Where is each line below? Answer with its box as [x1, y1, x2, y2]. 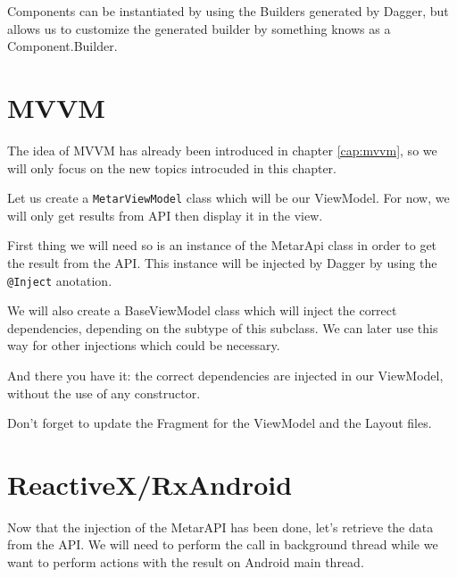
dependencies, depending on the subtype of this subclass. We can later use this [7, 318, 438, 337]
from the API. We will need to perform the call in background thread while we [7, 535, 438, 554]
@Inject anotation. [7, 271, 112, 289]
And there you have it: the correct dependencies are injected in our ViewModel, [7, 365, 444, 384]
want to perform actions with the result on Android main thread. [7, 553, 364, 572]
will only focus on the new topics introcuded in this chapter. [7, 158, 337, 177]
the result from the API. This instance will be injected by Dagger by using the [7, 253, 437, 272]
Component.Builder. [7, 37, 118, 55]
